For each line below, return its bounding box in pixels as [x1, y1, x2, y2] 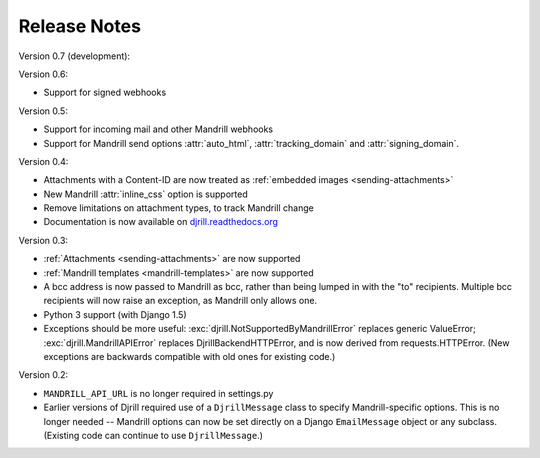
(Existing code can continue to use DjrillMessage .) [43, 429, 264, 441]
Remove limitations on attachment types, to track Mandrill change [43, 202, 314, 214]
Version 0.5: [18, 105, 69, 117]
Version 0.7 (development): [18, 50, 130, 62]
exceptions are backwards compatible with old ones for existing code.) [43, 350, 336, 362]
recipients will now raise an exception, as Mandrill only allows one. [43, 295, 318, 307]
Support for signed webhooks [43, 86, 167, 99]
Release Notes [18, 15, 142, 37]
